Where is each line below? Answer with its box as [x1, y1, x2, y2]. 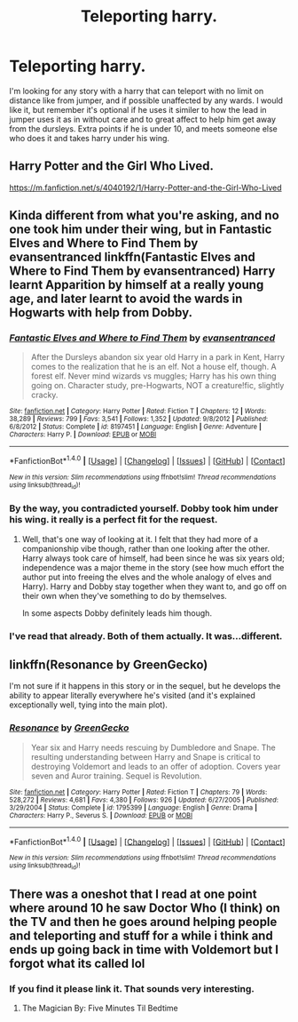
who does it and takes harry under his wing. [9, 132, 170, 143]
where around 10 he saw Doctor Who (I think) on [9, 900, 281, 916]
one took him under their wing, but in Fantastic [9, 222, 272, 237]
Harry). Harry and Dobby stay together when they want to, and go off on [21, 580, 287, 592]
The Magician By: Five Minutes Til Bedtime [21, 1002, 179, 1014]
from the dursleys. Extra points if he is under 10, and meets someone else [9, 123, 278, 134]
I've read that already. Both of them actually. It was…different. [9, 629, 283, 642]
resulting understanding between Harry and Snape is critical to [30, 751, 261, 762]
